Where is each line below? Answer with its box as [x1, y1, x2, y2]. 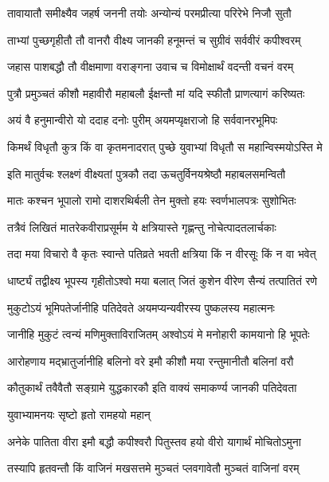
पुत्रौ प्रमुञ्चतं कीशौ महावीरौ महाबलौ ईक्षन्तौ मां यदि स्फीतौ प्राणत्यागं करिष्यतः [7, 84, 305, 101]
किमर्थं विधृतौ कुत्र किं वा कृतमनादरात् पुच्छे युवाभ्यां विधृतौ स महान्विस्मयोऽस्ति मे [7, 138, 323, 155]
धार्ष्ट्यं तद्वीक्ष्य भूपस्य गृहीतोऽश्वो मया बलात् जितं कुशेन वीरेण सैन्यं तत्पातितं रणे [7, 272, 318, 288]
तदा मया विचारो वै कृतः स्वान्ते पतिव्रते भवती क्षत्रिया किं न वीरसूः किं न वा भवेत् [7, 245, 316, 262]
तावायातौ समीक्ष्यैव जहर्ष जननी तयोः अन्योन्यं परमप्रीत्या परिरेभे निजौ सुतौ [7, 5, 292, 21]
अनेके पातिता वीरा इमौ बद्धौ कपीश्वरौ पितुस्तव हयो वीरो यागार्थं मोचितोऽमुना [7, 433, 301, 449]
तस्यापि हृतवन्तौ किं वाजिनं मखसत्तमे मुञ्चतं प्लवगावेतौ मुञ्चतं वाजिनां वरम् [7, 460, 300, 476]
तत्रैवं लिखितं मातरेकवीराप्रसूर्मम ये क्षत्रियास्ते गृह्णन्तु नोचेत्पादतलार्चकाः [7, 218, 276, 235]
